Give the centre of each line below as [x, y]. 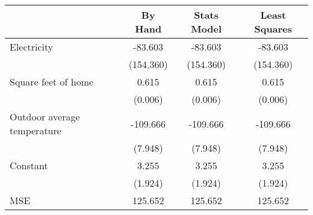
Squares [273, 29]
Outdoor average [45, 117]
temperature [36, 130]
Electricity [32, 47]
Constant [29, 165]
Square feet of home [52, 82]
